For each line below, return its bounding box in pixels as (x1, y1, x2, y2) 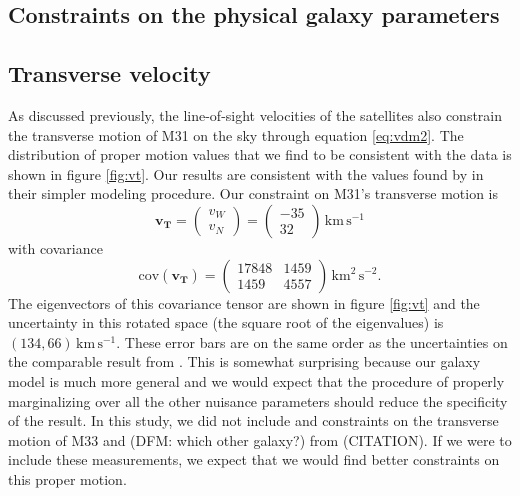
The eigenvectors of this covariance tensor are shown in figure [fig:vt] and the (8, 292, 480, 313)
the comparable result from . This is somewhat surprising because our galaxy (8, 351, 481, 372)
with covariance (8, 237, 103, 258)
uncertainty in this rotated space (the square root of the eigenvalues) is (8, 312, 444, 333)
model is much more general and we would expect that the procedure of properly (8, 370, 505, 391)
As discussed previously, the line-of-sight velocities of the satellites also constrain (8, 104, 503, 125)
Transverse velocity (8, 58, 211, 89)
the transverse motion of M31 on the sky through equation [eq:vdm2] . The (8, 124, 464, 145)
